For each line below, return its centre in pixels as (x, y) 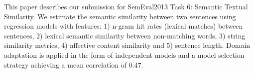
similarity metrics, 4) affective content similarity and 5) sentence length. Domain (127, 45)
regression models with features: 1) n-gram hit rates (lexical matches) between (124, 26)
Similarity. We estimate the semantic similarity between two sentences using (120, 16)
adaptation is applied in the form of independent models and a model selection (124, 55)
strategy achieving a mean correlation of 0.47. (74, 64)
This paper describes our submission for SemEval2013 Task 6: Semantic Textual (126, 6)
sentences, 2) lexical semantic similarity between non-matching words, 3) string (125, 35)
